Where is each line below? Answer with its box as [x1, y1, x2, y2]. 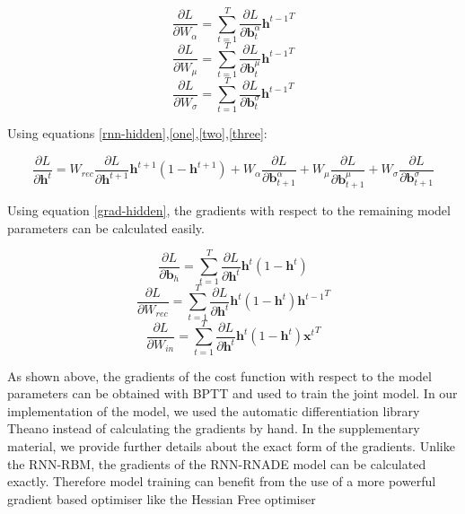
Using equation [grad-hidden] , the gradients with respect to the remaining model [7, 201, 451, 220]
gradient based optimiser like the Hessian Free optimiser [7, 489, 316, 508]
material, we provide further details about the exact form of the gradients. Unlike [7, 437, 455, 456]
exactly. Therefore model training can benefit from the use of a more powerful [7, 472, 436, 491]
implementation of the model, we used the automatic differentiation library [7, 401, 420, 420]
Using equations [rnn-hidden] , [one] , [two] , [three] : [7, 124, 268, 143]
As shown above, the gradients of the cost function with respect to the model [7, 366, 432, 385]
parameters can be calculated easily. [7, 218, 205, 237]
